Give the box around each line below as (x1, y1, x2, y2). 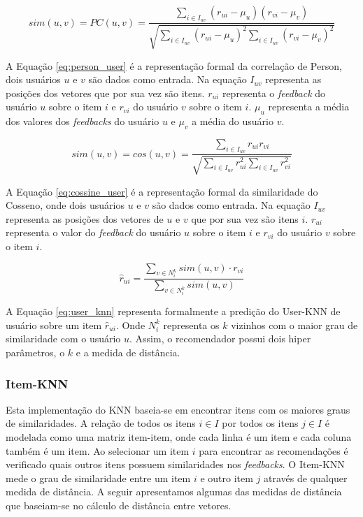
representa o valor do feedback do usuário (6, 225, 181, 240)
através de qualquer (263, 470, 348, 485)
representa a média (268, 99, 350, 114)
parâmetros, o (6, 345, 65, 359)
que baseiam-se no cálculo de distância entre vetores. (6, 497, 232, 512)
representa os (163, 317, 220, 332)
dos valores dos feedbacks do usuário (6, 114, 159, 129)
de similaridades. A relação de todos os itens (6, 416, 196, 430)
